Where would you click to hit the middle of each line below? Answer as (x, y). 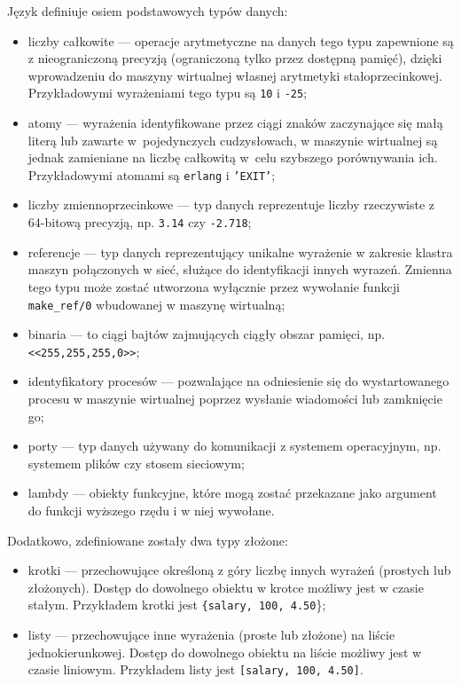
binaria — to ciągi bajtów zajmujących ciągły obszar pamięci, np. (207, 334)
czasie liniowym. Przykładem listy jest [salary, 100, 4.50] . (195, 669)
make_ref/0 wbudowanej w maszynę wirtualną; (156, 304)
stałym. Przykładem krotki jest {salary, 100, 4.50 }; (177, 605)
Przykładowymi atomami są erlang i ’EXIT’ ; (152, 174)
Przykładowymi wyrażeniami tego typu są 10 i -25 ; (168, 93)
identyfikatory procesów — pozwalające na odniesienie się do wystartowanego (238, 381)
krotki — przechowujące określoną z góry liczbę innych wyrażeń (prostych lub (239, 570)
